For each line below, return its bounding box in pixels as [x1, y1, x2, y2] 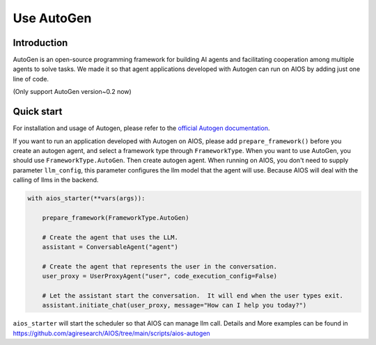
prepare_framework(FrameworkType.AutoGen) [42, 214, 189, 222]
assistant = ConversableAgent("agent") [42, 243, 179, 251]
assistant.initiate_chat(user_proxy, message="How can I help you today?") [42, 301, 307, 310]
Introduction [13, 37, 68, 49]
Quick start [13, 106, 63, 118]
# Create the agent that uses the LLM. [42, 233, 179, 241]
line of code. [13, 74, 49, 83]
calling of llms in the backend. [13, 176, 99, 184]
